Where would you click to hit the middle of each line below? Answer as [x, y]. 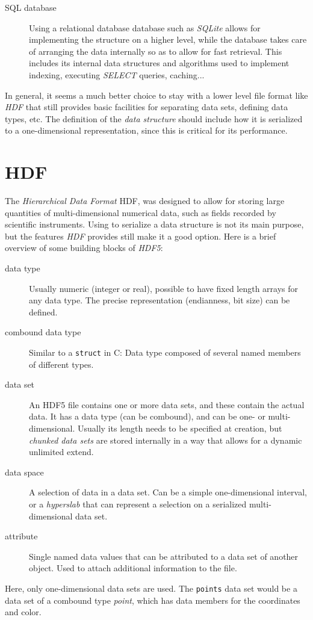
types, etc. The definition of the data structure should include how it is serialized [154, 118]
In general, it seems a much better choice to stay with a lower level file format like [156, 95]
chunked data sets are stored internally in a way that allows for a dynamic [166, 440]
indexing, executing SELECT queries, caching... [117, 74]
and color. [23, 612]
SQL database [31, 7]
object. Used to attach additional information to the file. [133, 568]
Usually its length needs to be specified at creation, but [180, 428]
